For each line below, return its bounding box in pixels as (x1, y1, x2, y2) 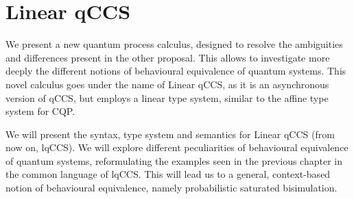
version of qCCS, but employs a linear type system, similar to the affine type (5, 90, 329, 105)
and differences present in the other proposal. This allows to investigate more (5, 50, 330, 64)
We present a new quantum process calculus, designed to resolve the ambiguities (5, 37, 343, 51)
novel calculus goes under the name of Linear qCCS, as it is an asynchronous (5, 77, 329, 91)
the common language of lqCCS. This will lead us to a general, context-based (5, 167, 331, 181)
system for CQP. (5, 104, 75, 118)
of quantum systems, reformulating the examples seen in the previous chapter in (5, 153, 342, 168)
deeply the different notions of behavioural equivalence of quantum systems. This (5, 64, 346, 78)
